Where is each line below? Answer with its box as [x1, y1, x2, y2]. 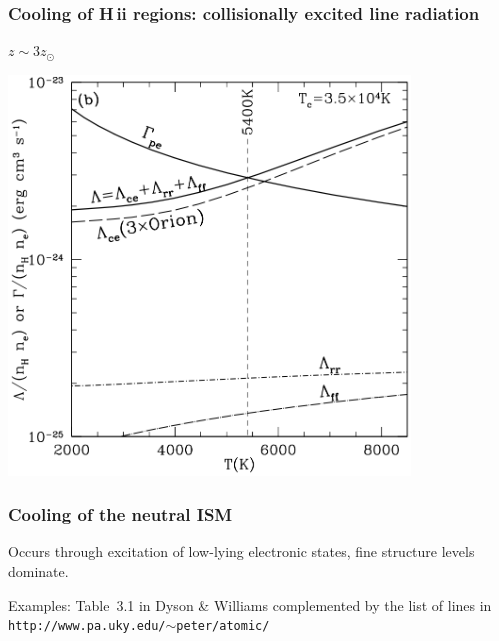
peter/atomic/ [176, 619, 270, 634]
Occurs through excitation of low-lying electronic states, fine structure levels [8, 541, 475, 562]
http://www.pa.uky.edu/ [8, 619, 166, 634]
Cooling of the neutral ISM [8, 502, 233, 527]
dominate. [8, 561, 69, 582]
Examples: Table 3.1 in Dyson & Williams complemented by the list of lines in [8, 594, 492, 615]
